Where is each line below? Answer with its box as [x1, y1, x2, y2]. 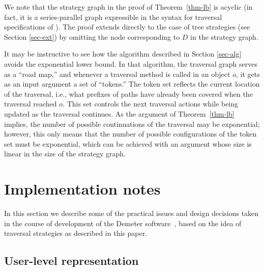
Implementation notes [4, 178, 161, 199]
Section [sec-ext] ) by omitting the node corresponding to [4, 31, 180, 42]
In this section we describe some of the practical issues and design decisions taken [4, 208, 259, 219]
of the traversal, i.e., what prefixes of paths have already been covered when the [4, 88, 253, 99]
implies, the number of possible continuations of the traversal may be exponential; [4, 118, 260, 129]
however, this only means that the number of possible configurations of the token [4, 128, 257, 139]
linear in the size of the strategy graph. [4, 148, 126, 159]
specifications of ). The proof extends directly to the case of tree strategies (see [4, 21, 250, 32]
